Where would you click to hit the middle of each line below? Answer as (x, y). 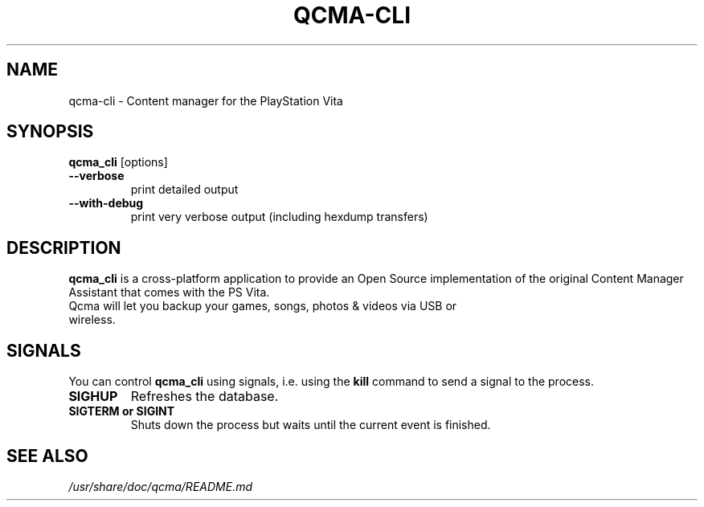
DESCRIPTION (64, 247)
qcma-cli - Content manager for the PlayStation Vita (206, 100)
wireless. (92, 320)
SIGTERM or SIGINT (122, 411)
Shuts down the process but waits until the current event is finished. (311, 425)
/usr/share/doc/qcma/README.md (160, 486)
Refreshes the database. (205, 397)
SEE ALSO (47, 456)
